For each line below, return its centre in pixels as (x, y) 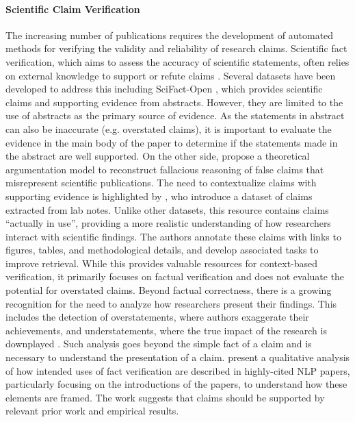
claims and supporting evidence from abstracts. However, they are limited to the (174, 102)
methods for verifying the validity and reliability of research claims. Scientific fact (176, 48)
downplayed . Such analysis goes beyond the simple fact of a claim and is (159, 344)
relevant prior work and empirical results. (92, 411)
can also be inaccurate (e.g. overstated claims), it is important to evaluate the (169, 128)
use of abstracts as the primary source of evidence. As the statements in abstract (175, 115)
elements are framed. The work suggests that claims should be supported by (165, 397)
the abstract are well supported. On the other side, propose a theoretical (158, 156)
